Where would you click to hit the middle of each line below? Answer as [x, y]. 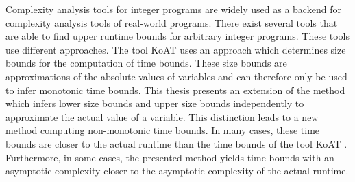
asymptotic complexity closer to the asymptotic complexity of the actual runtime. [177, 171]
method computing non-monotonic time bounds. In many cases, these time [163, 130]
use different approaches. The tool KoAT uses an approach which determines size [176, 49]
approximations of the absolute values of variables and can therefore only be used [176, 76]
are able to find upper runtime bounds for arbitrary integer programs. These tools [178, 36]
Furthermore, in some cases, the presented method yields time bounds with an [170, 157]
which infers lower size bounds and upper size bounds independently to [155, 103]
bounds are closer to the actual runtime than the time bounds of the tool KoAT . [176, 143]
